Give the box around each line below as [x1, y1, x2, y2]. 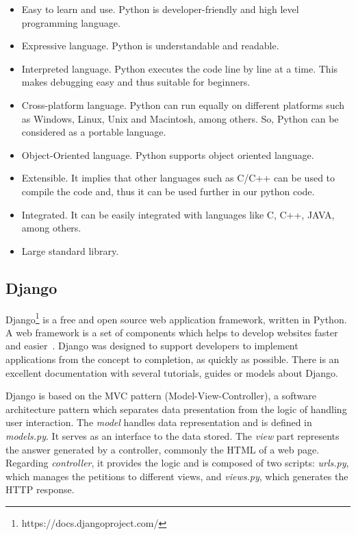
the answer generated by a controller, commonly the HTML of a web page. [5, 442, 320, 456]
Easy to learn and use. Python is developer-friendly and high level [21, 2, 299, 16]
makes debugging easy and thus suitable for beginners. [21, 75, 251, 89]
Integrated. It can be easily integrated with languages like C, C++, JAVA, [21, 207, 335, 221]
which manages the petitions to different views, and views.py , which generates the [5, 469, 348, 483]
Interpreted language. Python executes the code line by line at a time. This [21, 61, 338, 75]
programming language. [21, 15, 120, 29]
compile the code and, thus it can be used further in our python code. [21, 184, 315, 198]
